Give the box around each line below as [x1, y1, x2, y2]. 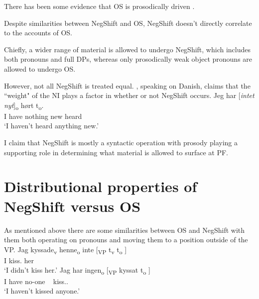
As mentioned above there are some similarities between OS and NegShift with [4, 224, 245, 235]
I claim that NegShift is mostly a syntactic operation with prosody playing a [4, 137, 238, 148]
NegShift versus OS [4, 196, 141, 216]
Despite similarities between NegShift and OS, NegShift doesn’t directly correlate [4, 17, 252, 28]
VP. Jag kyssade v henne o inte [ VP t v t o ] [4, 244, 127, 256]
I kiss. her [4, 255, 34, 265]
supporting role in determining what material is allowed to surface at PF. [4, 147, 229, 157]
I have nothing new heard [4, 110, 82, 121]
